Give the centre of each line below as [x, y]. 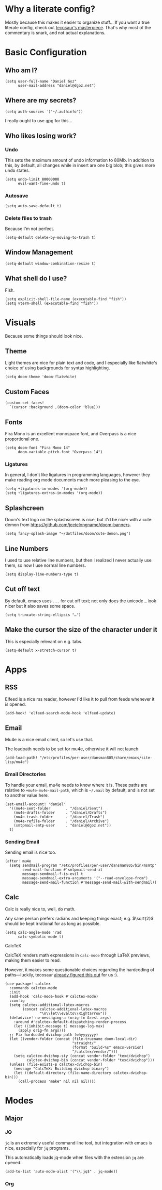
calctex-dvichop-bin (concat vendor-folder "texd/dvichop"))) [90, 1060]
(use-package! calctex [28, 984]
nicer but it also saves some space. [40, 606]
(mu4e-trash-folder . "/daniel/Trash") [59, 817]
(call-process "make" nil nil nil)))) [57, 1081]
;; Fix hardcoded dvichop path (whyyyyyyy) [54, 1035]
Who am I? [21, 70]
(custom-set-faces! [25, 403]
